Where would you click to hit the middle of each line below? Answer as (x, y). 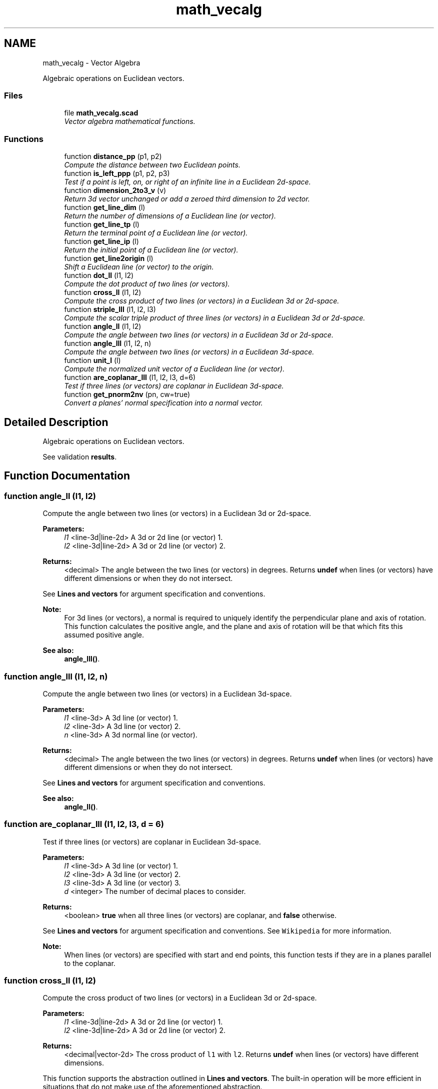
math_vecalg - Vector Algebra (91, 62)
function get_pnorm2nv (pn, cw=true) (127, 394)
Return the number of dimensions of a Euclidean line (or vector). (170, 216)
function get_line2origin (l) (109, 258)
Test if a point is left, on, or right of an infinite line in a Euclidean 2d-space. (187, 182)
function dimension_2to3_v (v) (115, 190)
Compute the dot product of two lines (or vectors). (147, 284)
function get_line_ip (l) (101, 241)
